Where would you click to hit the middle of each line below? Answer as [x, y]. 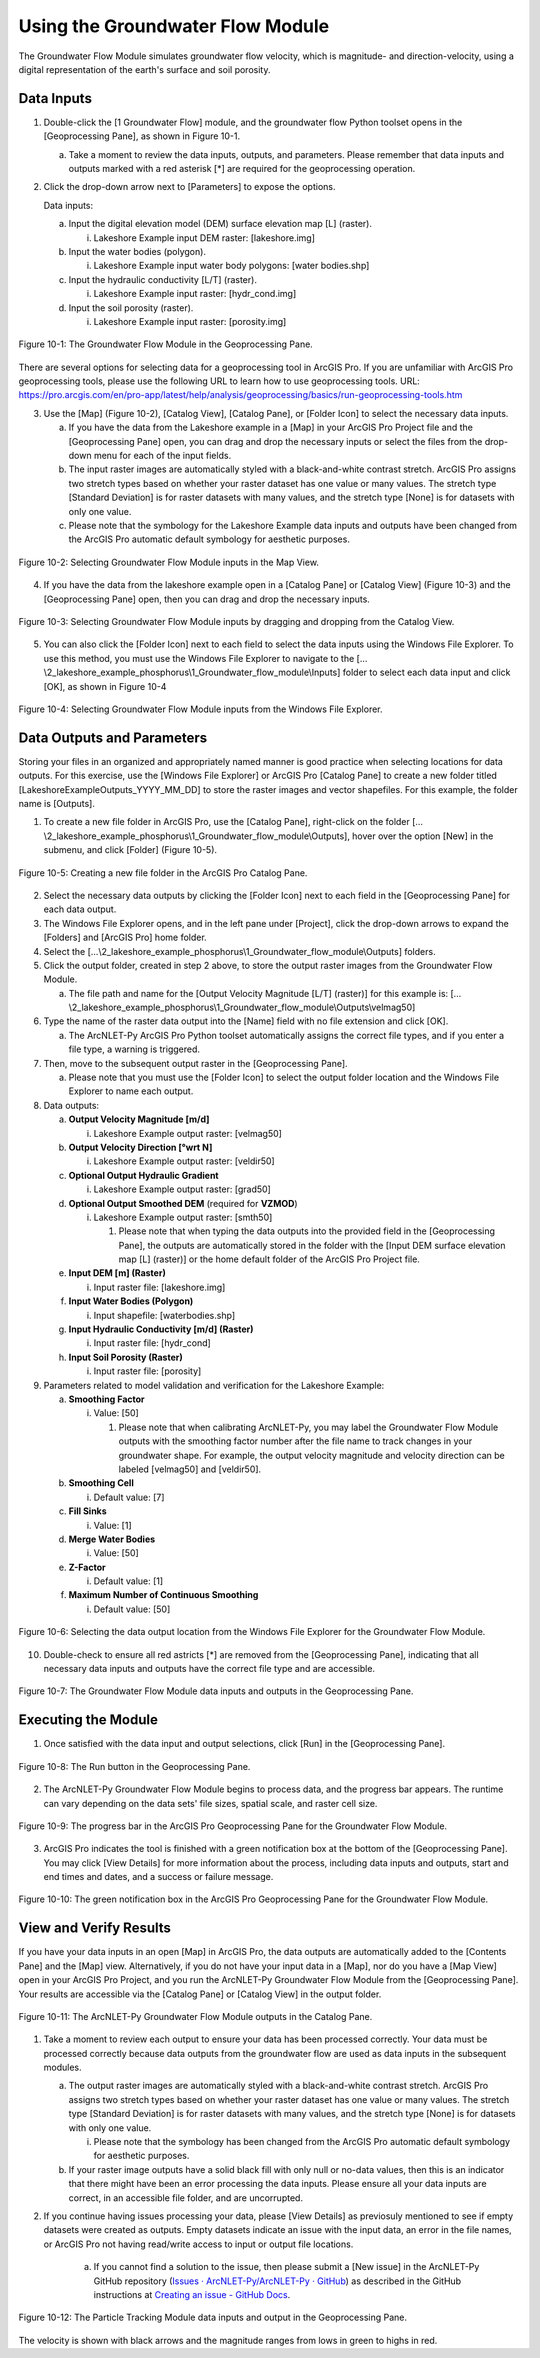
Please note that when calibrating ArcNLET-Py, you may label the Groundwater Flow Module [308, 1427]
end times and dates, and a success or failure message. [158, 1877]
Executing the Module [88, 1720]
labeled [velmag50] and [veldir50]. [190, 1469]
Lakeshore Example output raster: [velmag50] [187, 1133]
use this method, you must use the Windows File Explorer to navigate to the [199, 658]
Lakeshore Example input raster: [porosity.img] [190, 321]
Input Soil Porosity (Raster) [126, 1357]
